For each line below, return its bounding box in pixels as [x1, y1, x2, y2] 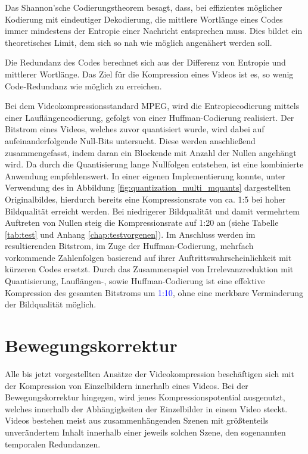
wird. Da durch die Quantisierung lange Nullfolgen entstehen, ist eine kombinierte [5, 158, 304, 170]
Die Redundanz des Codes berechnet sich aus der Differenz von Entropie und [5, 56, 286, 69]
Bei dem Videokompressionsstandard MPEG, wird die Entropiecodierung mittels [5, 99, 300, 112]
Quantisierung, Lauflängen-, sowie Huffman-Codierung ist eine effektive [5, 275, 265, 287]
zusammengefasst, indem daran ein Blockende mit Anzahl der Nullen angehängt [5, 146, 297, 158]
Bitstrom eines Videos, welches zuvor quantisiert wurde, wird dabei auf [5, 123, 265, 135]
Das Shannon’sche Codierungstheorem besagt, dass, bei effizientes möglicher [5, 1, 282, 13]
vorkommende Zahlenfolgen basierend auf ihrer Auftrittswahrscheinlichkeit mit [5, 251, 292, 263]
